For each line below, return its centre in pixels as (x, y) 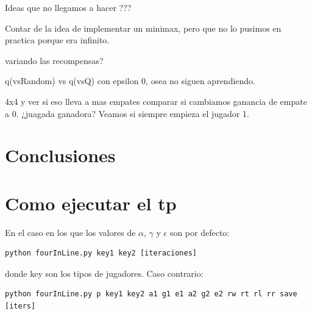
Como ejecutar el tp (91, 203)
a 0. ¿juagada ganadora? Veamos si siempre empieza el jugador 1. (127, 113)
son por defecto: (200, 232)
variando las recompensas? (54, 60)
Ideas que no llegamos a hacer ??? (68, 7)
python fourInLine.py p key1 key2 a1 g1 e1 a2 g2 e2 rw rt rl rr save (151, 294)
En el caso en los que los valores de (70, 232)
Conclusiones (60, 155)
